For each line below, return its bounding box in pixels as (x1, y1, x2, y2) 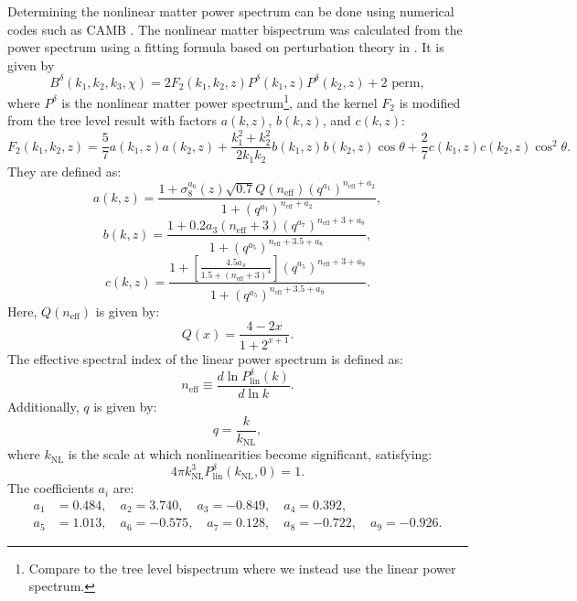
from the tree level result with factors (7, 111, 217, 130)
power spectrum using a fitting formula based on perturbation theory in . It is (7, 38, 444, 57)
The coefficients (7, 478, 94, 498)
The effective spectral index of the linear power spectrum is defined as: (7, 349, 403, 368)
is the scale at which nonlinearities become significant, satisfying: (68, 445, 433, 464)
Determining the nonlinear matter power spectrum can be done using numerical (7, 2, 454, 20)
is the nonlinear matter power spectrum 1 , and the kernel (61, 90, 378, 112)
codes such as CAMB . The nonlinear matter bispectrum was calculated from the (7, 19, 463, 38)
